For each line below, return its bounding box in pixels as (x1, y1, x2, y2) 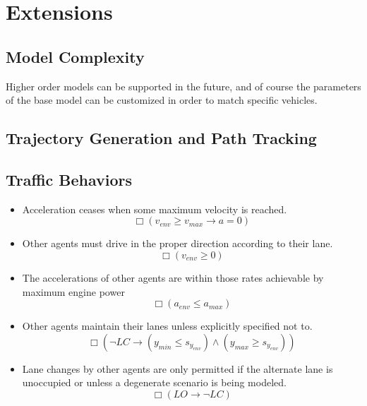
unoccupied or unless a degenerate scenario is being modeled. (22, 375, 287, 390)
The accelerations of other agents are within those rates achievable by (22, 270, 324, 285)
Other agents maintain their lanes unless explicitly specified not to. (22, 318, 313, 333)
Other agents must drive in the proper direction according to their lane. (22, 236, 333, 251)
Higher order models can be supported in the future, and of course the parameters (6, 78, 361, 93)
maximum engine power (22, 284, 125, 299)
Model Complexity (6, 45, 145, 67)
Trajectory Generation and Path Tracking (6, 127, 317, 149)
